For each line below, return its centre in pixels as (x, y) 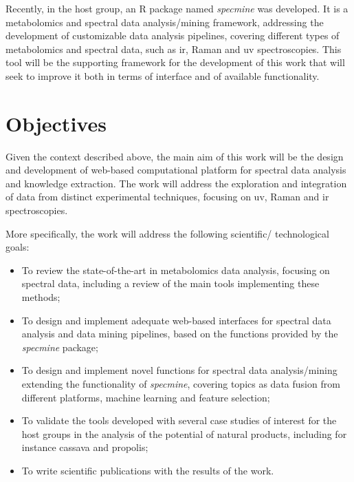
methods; (41, 297)
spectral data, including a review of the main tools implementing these (170, 283)
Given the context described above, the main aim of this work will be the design (175, 156)
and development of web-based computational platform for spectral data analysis (176, 170)
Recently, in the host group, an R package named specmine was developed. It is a (177, 8)
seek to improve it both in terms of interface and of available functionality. (163, 75)
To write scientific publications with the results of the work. (148, 470)
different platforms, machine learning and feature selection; (146, 397)
